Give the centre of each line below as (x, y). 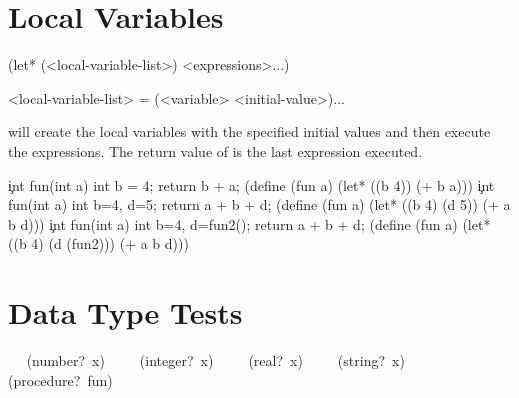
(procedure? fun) (60, 379)
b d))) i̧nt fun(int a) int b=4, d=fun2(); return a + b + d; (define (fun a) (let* (249, 223)
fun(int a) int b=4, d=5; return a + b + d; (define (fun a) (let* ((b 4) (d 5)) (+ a (259, 204)
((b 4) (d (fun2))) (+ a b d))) (98, 243)
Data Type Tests (125, 312)
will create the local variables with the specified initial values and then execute (249, 131)
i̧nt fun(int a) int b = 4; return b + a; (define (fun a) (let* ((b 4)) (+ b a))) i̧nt (251, 184)
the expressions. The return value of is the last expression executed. (215, 150)
